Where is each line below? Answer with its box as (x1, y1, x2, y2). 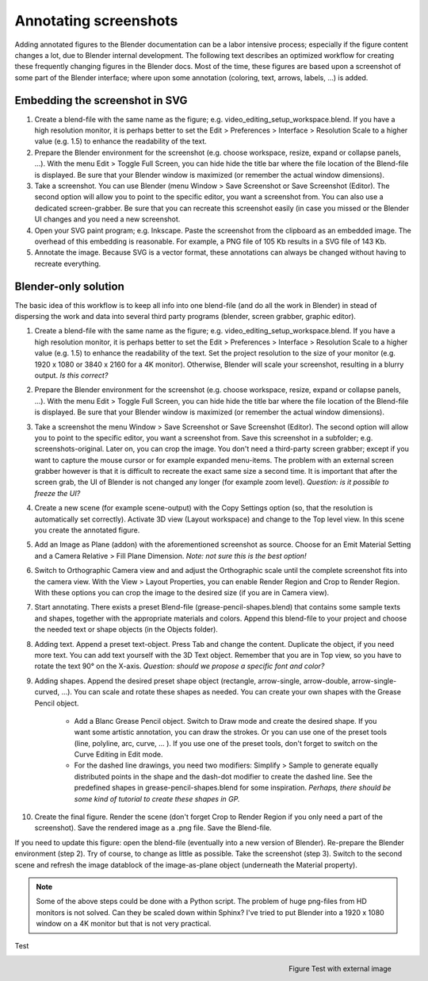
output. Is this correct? (34, 370, 109, 380)
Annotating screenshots (14, 12, 178, 29)
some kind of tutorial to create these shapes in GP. (74, 794, 240, 803)
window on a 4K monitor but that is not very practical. (36, 919, 212, 929)
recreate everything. (34, 259, 101, 268)
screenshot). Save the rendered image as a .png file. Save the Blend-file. (34, 823, 273, 833)
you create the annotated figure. (34, 525, 140, 535)
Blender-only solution (14, 279, 124, 293)
